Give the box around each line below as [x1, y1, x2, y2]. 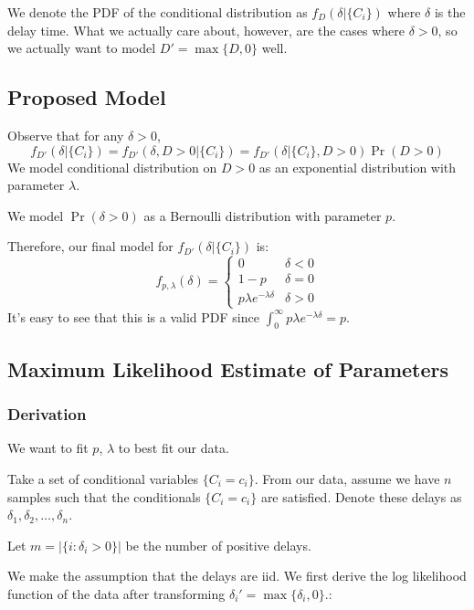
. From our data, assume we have [254, 469, 440, 489]
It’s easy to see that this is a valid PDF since [7, 307, 259, 326]
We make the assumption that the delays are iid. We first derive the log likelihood [7, 566, 467, 585]
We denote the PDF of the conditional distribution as [7, 3, 308, 21]
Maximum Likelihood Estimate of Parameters [7, 354, 449, 383]
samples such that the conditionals [7, 487, 201, 506]
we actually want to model [7, 38, 156, 58]
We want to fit [7, 438, 89, 457]
